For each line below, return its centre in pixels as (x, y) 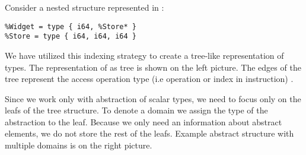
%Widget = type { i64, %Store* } (71, 26)
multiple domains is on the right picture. (79, 145)
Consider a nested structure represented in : (85, 7)
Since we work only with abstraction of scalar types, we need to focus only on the (153, 98)
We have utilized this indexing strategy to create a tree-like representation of (144, 55)
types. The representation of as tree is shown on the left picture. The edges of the (153, 67)
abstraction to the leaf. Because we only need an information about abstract (144, 121)
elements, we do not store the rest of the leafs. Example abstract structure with (149, 133)
